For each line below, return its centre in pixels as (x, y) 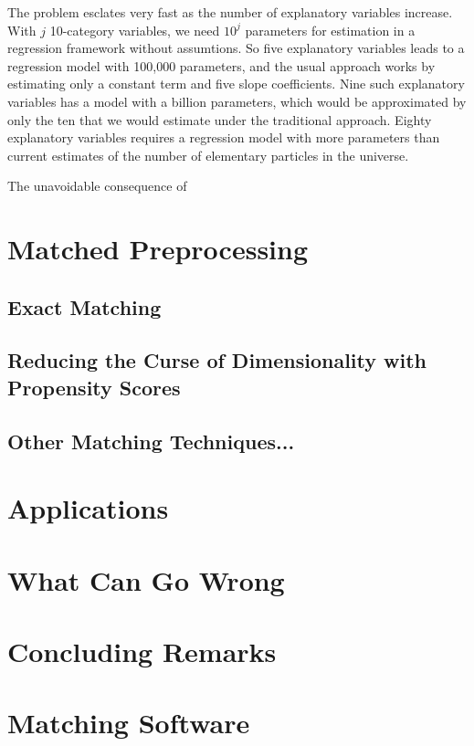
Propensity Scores (94, 387)
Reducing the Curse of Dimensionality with (217, 360)
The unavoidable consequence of (97, 186)
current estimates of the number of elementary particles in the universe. (208, 155)
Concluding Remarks (142, 651)
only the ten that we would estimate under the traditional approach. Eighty (220, 119)
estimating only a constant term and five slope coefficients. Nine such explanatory (236, 84)
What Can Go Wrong (146, 579)
